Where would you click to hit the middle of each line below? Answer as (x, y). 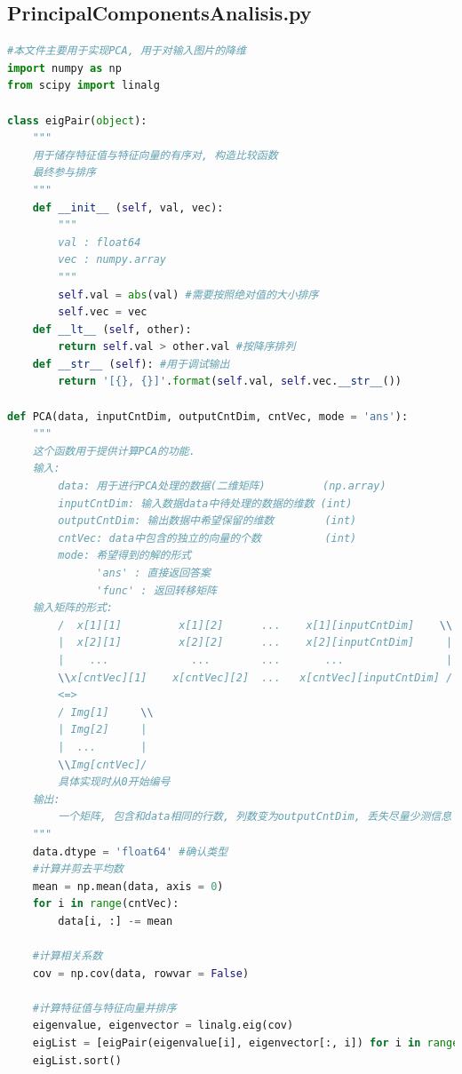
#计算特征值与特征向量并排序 (104, 1008)
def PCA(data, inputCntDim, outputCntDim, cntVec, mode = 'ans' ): (208, 416)
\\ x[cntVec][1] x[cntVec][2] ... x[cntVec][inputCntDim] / (255, 677)
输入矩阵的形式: (73, 608)
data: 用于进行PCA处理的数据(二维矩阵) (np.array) (222, 486)
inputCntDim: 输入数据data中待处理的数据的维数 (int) (205, 503)
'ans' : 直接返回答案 (153, 573)
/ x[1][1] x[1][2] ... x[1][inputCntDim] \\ (255, 625)
